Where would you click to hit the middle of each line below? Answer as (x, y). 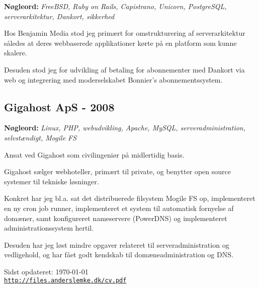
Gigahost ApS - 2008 (59, 106)
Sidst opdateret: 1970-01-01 (46, 271)
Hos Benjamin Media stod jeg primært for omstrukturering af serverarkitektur (125, 33)
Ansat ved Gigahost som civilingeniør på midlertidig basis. (94, 154)
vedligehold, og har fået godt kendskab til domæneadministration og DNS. (119, 255)
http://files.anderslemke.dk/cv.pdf (65, 281)
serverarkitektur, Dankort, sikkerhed (59, 16)
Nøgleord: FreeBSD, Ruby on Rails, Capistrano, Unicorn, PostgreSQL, (115, 6)
